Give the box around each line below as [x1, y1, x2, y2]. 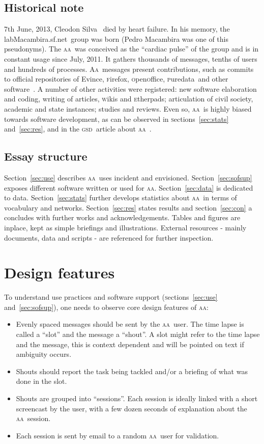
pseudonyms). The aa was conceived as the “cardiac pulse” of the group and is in [4, 43, 259, 54]
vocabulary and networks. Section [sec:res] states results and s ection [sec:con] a [4, 202, 252, 213]
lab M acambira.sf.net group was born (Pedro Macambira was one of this [4, 33, 228, 44]
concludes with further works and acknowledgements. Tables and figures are [4, 212, 241, 223]
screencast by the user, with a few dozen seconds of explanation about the [16, 403, 247, 413]
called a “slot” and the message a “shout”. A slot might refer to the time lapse [16, 329, 260, 339]
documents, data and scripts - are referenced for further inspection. [4, 232, 214, 243]
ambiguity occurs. [16, 349, 72, 359]
